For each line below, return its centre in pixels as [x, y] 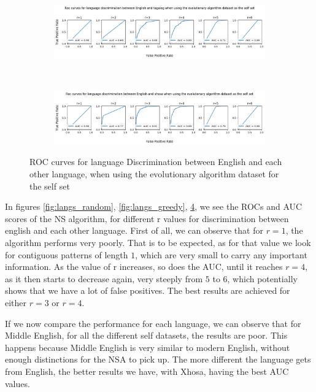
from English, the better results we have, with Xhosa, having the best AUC [147, 371]
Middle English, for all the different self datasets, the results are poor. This [146, 335]
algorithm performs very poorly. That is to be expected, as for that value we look [158, 242]
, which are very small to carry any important [221, 254]
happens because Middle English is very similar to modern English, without [148, 347]
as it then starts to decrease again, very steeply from [104, 278]
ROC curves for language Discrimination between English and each [156, 162]
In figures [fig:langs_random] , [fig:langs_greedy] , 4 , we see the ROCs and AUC [154, 206]
